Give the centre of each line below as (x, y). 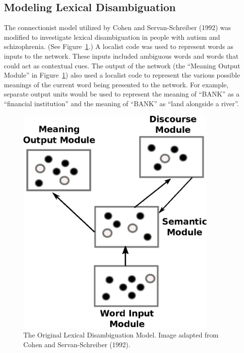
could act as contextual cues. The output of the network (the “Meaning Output (122, 65)
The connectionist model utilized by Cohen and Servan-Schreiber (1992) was (118, 27)
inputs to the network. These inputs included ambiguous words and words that (121, 56)
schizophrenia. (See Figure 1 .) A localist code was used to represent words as (119, 46)
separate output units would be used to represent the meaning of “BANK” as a (122, 94)
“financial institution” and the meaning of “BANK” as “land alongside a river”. (122, 103)
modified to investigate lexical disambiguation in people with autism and (112, 37)
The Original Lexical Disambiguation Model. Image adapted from (121, 335)
